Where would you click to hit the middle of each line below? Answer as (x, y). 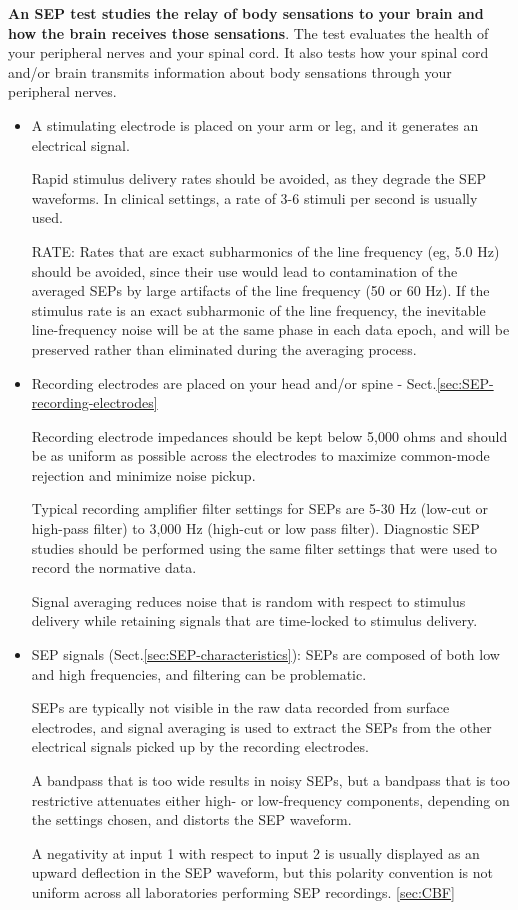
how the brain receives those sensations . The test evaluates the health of (248, 32)
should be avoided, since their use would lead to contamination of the (244, 270)
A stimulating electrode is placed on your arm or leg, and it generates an (255, 124)
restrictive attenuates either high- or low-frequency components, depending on (270, 799)
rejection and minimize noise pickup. (143, 474)
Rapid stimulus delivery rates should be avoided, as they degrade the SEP (258, 178)
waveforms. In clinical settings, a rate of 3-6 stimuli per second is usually (254, 197)
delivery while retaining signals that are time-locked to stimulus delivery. (254, 620)
